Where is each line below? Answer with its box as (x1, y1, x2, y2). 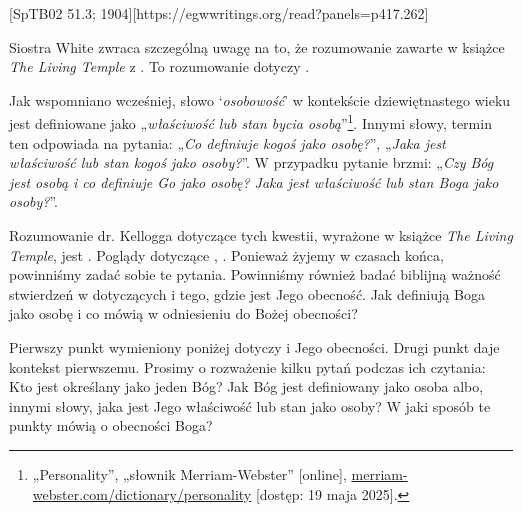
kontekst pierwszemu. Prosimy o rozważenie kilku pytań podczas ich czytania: (9, 356, 486, 377)
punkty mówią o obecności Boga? (9, 415, 213, 436)
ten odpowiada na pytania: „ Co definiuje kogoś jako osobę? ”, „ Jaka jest (9, 132, 446, 153)
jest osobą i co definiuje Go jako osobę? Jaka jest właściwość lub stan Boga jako (9, 171, 499, 192)
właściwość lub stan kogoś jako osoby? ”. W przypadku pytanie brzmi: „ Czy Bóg (9, 152, 494, 173)
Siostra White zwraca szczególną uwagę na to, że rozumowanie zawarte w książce (9, 36, 505, 57)
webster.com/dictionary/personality (32, 483, 252, 504)
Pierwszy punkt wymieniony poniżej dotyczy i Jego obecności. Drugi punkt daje (9, 336, 500, 357)
